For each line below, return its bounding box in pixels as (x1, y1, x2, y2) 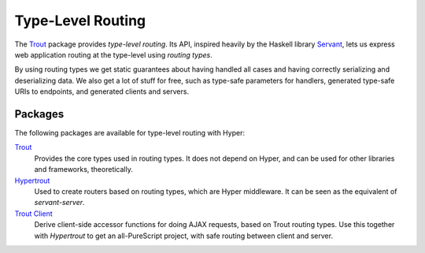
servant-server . (34, 198, 86, 207)
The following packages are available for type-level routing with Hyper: (14, 128, 246, 138)
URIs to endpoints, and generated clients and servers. (14, 87, 189, 96)
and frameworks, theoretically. (34, 165, 133, 174)
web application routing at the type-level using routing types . (14, 50, 213, 59)
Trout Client (14, 209, 53, 218)
